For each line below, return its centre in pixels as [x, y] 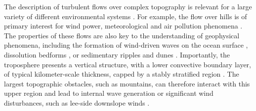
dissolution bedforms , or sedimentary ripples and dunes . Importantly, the [117, 54]
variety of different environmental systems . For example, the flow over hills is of [126, 16]
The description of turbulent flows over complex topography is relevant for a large [128, 6]
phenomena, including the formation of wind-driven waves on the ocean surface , [126, 45]
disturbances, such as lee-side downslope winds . [77, 102]
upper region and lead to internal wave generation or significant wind [109, 93]
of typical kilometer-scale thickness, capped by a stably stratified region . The [122, 74]
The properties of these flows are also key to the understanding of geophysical [122, 35]
